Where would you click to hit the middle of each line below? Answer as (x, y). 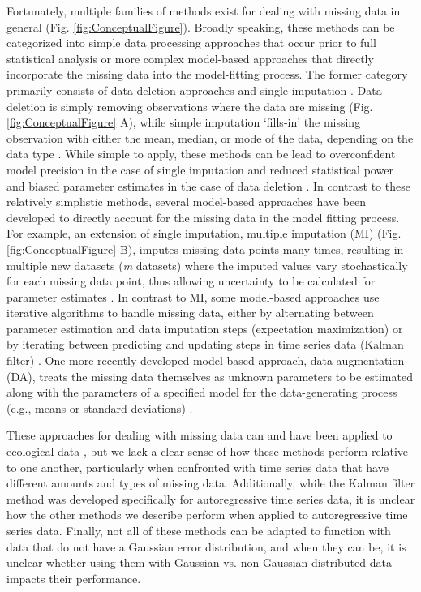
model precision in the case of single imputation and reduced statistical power (200, 169)
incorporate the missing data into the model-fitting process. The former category (207, 74)
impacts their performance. (74, 578)
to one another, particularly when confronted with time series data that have (198, 467)
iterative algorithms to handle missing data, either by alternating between (190, 313)
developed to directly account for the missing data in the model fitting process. (203, 217)
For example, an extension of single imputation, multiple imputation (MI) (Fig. (204, 233)
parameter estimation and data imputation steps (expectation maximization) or (205, 328)
